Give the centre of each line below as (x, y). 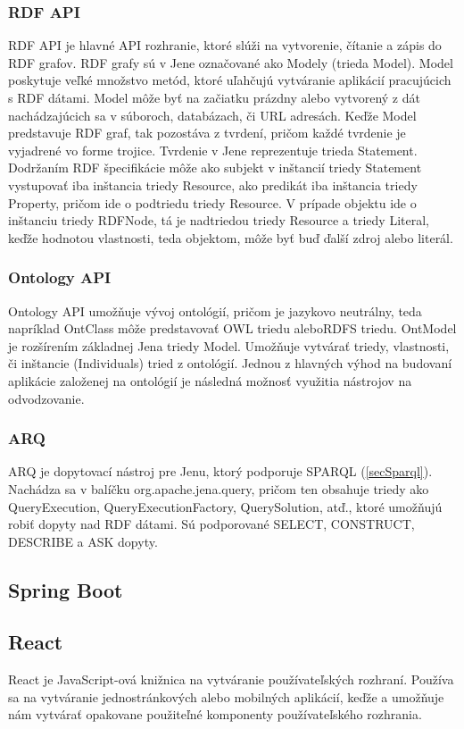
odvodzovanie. (46, 398)
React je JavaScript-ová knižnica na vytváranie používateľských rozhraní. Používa (231, 679)
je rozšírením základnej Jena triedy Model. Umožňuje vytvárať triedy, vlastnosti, (229, 345)
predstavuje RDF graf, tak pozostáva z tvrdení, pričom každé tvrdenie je (207, 133)
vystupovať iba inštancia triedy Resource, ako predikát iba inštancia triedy (213, 184)
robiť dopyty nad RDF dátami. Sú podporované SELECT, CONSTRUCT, (211, 524)
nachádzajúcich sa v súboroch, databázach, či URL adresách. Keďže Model (212, 115)
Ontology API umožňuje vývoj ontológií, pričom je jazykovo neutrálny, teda (215, 310)
